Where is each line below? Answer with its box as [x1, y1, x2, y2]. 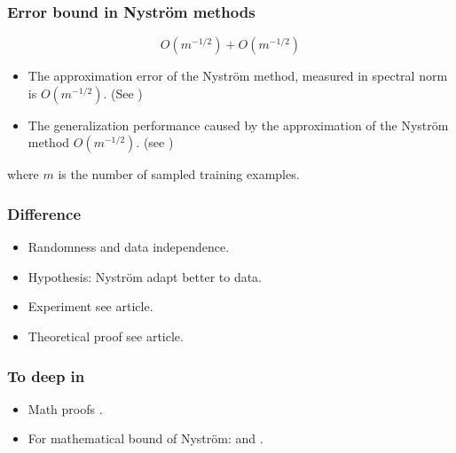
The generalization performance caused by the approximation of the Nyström [28, 115, 449, 134]
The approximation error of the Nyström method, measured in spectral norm [28, 66, 448, 85]
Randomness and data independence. [28, 238, 230, 256]
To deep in [7, 364, 85, 387]
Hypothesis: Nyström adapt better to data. [28, 267, 263, 285]
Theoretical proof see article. [28, 327, 184, 345]
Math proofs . [28, 399, 103, 418]
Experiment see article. [28, 297, 153, 316]
